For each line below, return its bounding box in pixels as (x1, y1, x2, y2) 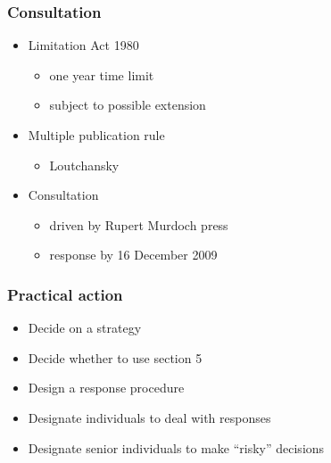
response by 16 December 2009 (49, 245, 218, 264)
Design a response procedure (28, 378, 185, 397)
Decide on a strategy (28, 318, 142, 337)
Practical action (7, 283, 123, 305)
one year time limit (49, 65, 154, 84)
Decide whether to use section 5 (28, 348, 203, 367)
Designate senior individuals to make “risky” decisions (28, 438, 325, 457)
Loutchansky (49, 155, 120, 174)
